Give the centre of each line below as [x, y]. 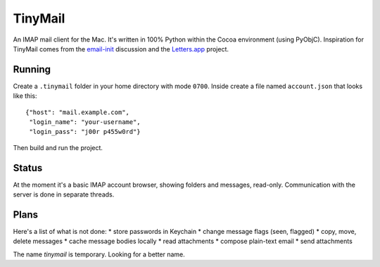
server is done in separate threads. [64, 194]
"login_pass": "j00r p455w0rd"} [85, 132]
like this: [25, 96]
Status [28, 168]
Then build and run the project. [58, 147]
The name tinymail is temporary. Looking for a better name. [99, 254]
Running [32, 69]
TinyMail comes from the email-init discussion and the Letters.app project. [121, 49]
